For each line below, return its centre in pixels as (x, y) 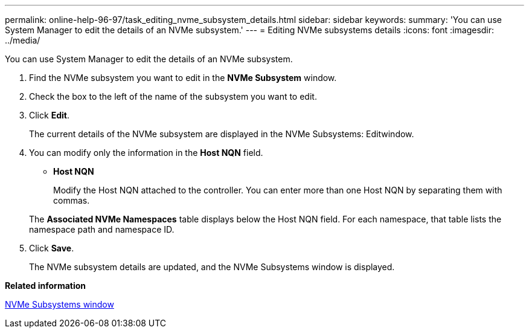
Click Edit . (49, 115)
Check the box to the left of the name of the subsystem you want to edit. (173, 96)
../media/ (23, 40)
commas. (72, 200)
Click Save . (52, 248)
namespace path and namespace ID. (102, 229)
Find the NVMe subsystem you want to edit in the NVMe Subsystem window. (183, 78)
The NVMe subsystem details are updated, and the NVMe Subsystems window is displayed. (212, 267)
